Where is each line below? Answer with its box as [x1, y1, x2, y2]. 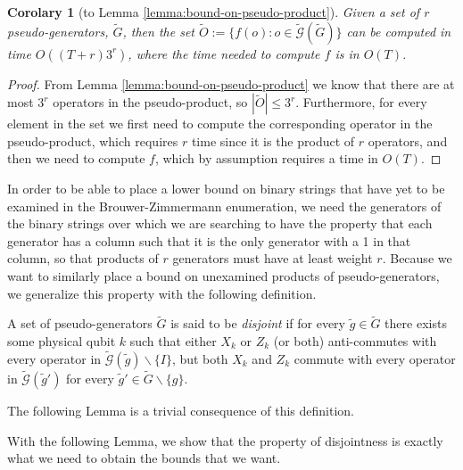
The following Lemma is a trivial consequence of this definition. [7, 400, 354, 419]
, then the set [122, 21, 194, 40]
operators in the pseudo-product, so [53, 93, 248, 111]
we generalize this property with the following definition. [7, 284, 317, 302]
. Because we [382, 249, 452, 268]
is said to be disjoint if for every [170, 314, 345, 333]
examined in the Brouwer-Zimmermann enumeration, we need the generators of [7, 196, 442, 215]
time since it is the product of [191, 131, 355, 150]
